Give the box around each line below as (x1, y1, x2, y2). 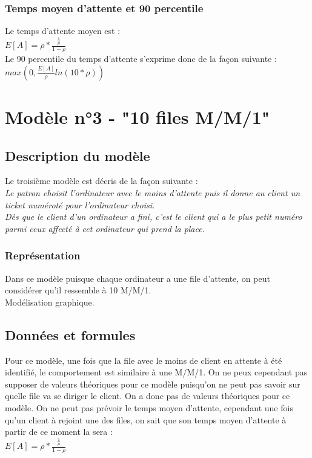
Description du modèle (5, 146, 150, 165)
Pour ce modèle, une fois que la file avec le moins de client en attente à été (5, 354, 282, 366)
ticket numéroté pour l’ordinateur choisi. (5, 198, 155, 211)
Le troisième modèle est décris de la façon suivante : (5, 174, 198, 187)
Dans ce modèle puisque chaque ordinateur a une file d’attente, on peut (5, 272, 270, 284)
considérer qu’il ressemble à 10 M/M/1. (5, 284, 151, 296)
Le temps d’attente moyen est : (5, 24, 121, 37)
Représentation (5, 248, 81, 263)
